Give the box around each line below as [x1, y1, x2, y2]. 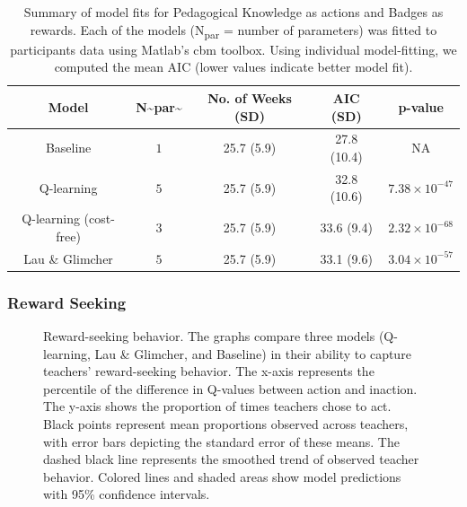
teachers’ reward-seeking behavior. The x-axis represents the [43, 362, 374, 380]
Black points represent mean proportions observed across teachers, [43, 414, 409, 433]
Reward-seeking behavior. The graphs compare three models [43, 326, 375, 345]
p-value [398, 97, 444, 116]
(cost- [84, 209, 115, 228]
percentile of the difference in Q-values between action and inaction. [43, 379, 418, 398]
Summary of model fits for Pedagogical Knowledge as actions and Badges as [23, 3, 444, 21]
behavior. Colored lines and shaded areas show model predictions [43, 467, 401, 485]
